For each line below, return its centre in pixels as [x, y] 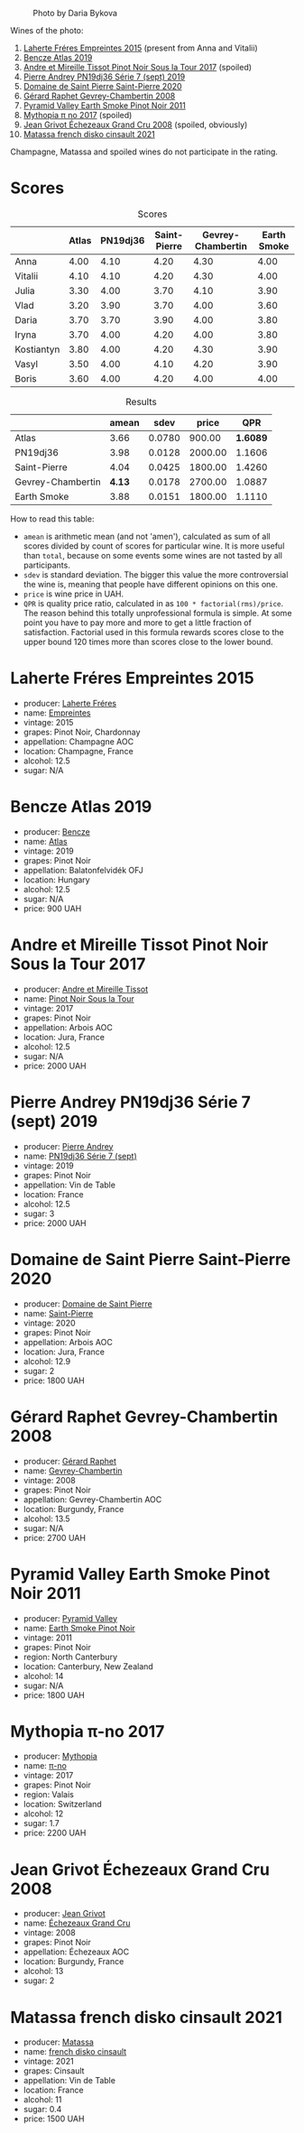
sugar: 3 [39, 1214]
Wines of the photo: [47, 30]
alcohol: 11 [42, 2100]
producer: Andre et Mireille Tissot [86, 989]
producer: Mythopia [60, 1756]
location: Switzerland [62, 1805]
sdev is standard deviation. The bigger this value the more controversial [156, 574]
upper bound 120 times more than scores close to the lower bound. [148, 642]
